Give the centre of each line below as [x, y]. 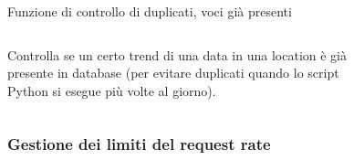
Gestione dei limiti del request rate [139, 144]
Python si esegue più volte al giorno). [112, 90]
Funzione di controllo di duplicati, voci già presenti [150, 11]
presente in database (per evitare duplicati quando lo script [173, 73]
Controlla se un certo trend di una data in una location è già [177, 54]
